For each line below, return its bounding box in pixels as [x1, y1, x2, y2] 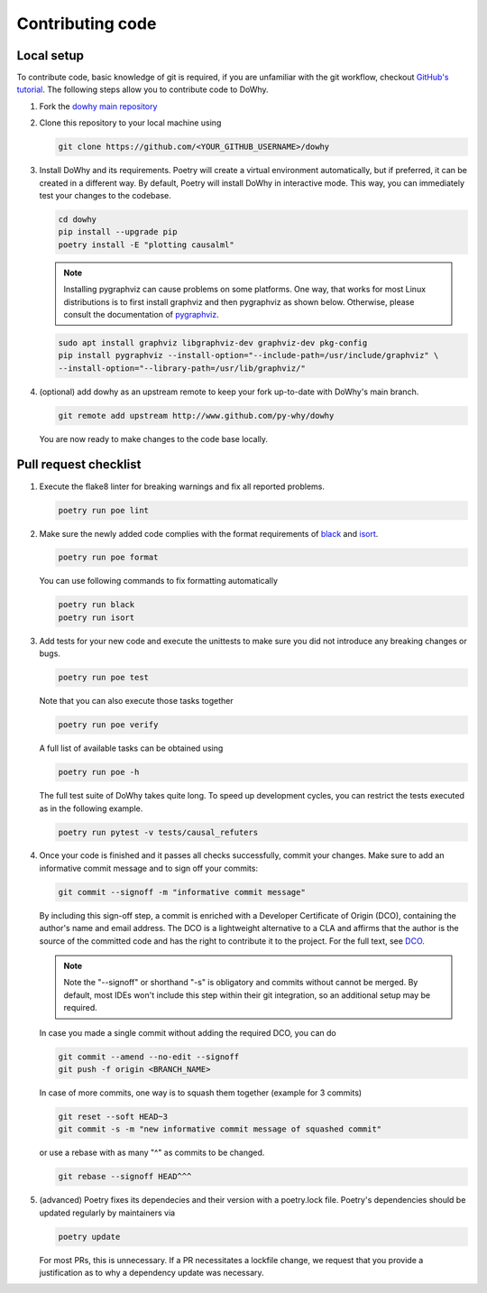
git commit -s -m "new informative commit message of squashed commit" [58, 1124, 382, 1134]
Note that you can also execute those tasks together [39, 696, 234, 707]
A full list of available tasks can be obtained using [39, 743, 224, 753]
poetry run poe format [58, 552, 159, 563]
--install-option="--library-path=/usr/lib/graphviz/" [58, 363, 306, 374]
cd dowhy [58, 214, 97, 225]
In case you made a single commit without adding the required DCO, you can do [39, 1027, 337, 1038]
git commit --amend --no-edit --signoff [58, 1051, 239, 1062]
